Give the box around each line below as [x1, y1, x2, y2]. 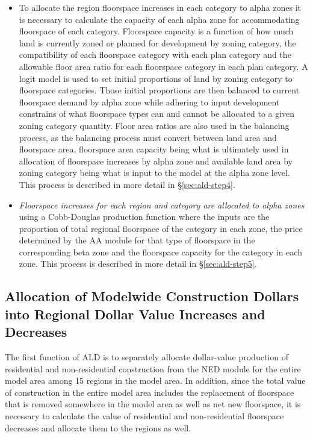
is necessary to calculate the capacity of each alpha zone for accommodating [19, 13, 300, 25]
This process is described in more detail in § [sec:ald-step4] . [19, 178, 235, 190]
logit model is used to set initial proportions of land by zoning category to [19, 72, 293, 84]
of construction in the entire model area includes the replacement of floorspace [5, 386, 294, 398]
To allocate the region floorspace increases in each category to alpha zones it [19, 1, 302, 13]
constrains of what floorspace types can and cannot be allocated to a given [19, 107, 295, 120]
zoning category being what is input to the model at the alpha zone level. [19, 166, 290, 179]
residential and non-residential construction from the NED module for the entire [5, 362, 301, 375]
